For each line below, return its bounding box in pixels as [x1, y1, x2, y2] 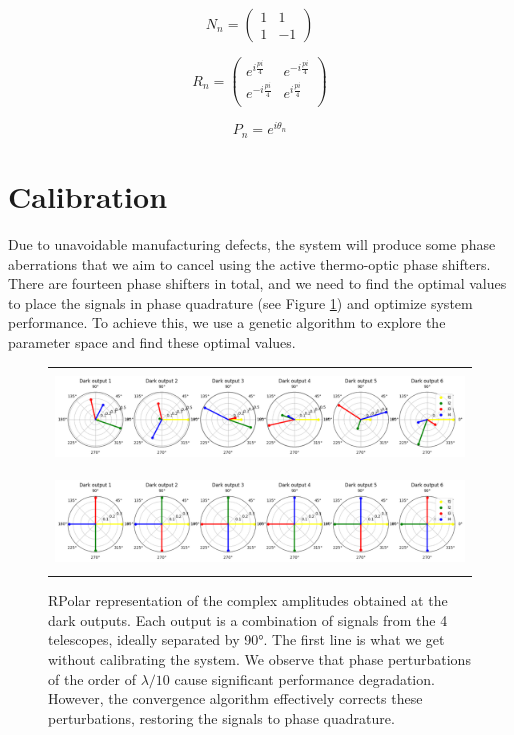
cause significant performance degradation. [174, 668, 435, 689]
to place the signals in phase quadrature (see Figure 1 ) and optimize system [8, 292, 473, 313]
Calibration [8, 176, 168, 217]
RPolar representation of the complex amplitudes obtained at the [48, 590, 448, 611]
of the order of [48, 668, 136, 689]
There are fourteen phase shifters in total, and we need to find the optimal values [8, 273, 507, 294]
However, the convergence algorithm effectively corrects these [48, 688, 423, 709]
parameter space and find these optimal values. [8, 331, 296, 352]
